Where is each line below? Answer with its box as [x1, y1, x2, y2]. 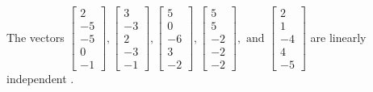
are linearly [310, 28, 367, 45]
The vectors [6, 28, 65, 45]
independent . [6, 70, 74, 87]
